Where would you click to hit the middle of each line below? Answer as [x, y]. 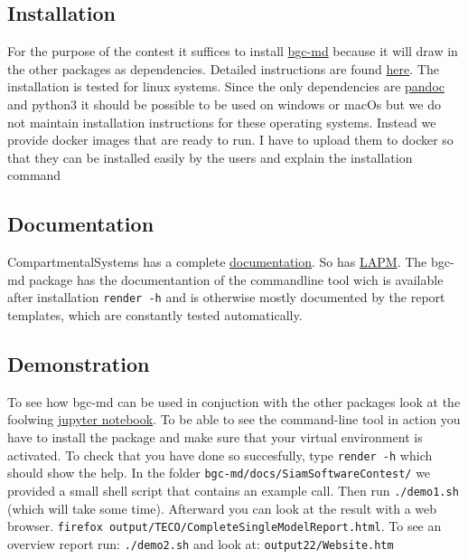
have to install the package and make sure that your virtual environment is [215, 436]
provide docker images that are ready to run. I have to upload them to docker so [230, 140]
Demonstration [79, 363]
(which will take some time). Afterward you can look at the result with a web [222, 508]
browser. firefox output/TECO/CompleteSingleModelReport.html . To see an [225, 526]
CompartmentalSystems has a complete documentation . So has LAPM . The [217, 262]
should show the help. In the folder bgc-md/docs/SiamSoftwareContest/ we [219, 473]
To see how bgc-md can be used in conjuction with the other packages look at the [234, 401]
